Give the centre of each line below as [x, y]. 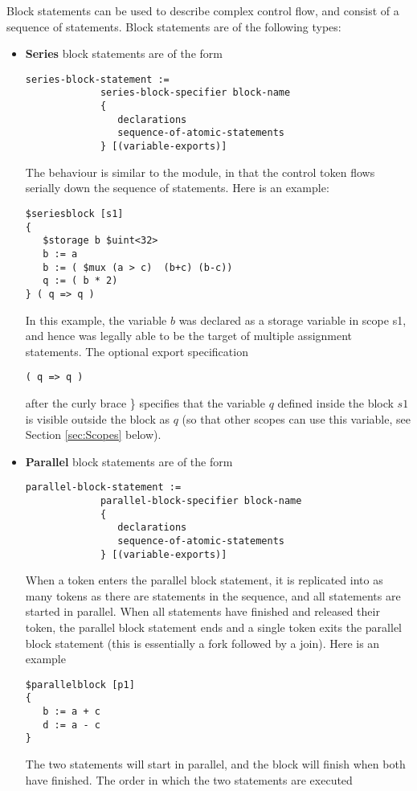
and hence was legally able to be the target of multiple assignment [189, 336]
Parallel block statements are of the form [129, 461]
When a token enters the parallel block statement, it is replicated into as [204, 580]
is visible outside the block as [97, 418]
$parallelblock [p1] [80, 684]
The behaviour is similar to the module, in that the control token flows [200, 172]
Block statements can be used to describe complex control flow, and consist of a [203, 10]
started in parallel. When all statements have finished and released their [202, 611]
